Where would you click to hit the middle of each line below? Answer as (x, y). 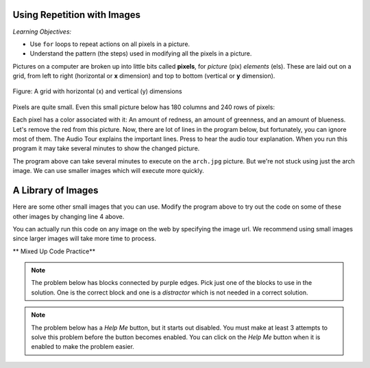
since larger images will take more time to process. (85, 239)
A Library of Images (56, 191)
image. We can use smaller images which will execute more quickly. (109, 171)
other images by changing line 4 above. (69, 216)
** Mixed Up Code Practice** (54, 251)
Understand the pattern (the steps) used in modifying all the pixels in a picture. (141, 54)
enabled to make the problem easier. (83, 347)
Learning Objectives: (42, 32)
